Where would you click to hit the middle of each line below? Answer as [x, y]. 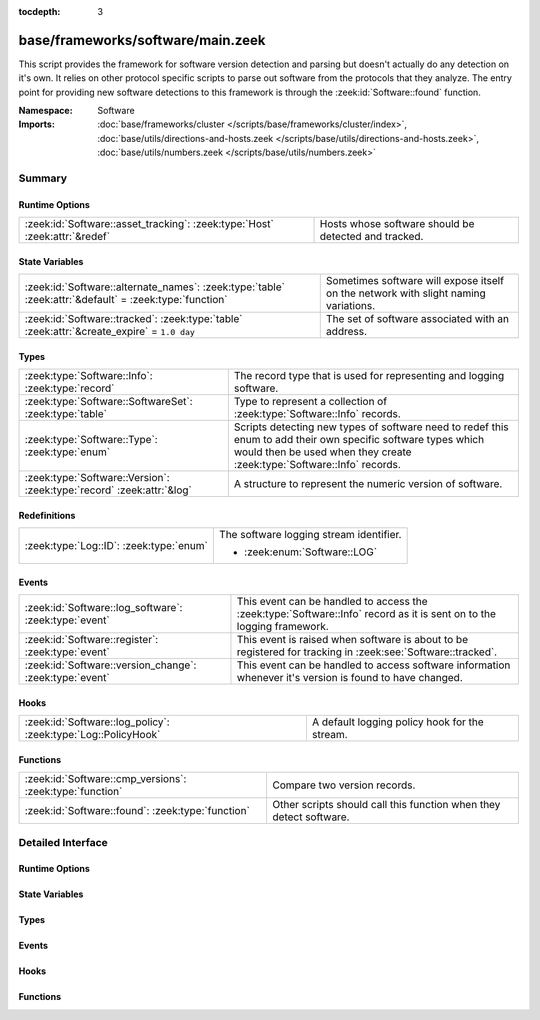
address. [346, 332]
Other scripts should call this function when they [386, 805]
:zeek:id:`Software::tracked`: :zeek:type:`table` [133, 319]
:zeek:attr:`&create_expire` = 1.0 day [109, 332]
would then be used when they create [322, 452]
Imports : [36, 124]
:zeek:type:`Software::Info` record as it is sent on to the [366, 614]
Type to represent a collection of [310, 402]
